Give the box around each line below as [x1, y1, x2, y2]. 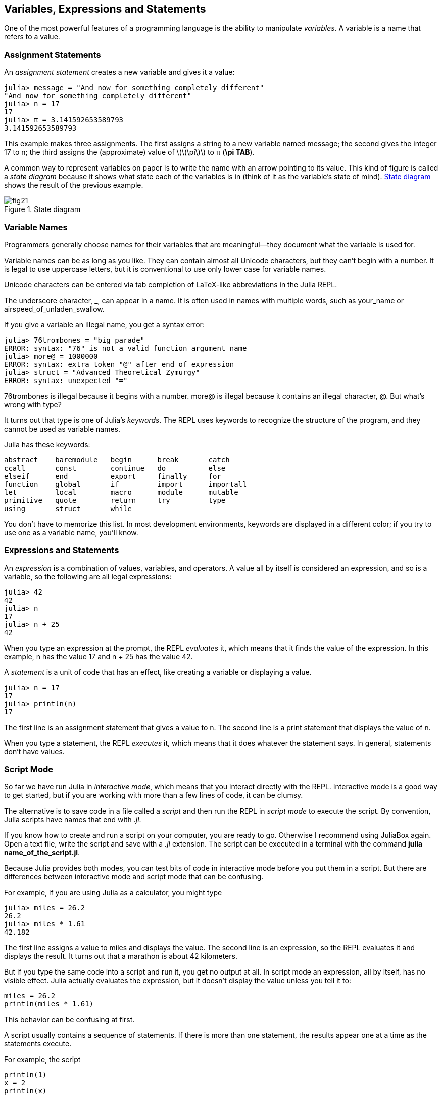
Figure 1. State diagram [4, 205, 81, 214]
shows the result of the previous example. [4, 181, 143, 190]
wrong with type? [4, 400, 62, 409]
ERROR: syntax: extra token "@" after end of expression [4, 360, 234, 368]
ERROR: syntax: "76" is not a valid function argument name [4, 344, 247, 352]
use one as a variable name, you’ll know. [4, 528, 138, 537]
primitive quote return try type [4, 496, 226, 504]
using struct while [4, 504, 132, 513]
